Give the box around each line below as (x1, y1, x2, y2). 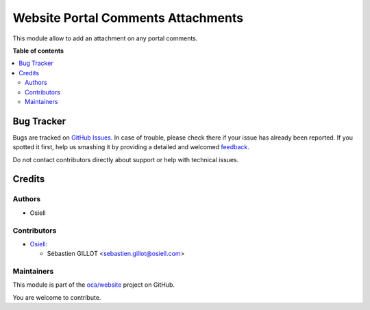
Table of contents (12, 47, 64, 55)
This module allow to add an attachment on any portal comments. (12, 34, 198, 42)
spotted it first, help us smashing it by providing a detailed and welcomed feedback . (12, 143, 250, 151)
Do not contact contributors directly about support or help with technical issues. (12, 155, 239, 164)
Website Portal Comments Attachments (12, 10, 243, 25)
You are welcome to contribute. (12, 293, 101, 301)
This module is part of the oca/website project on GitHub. (12, 281, 175, 289)
